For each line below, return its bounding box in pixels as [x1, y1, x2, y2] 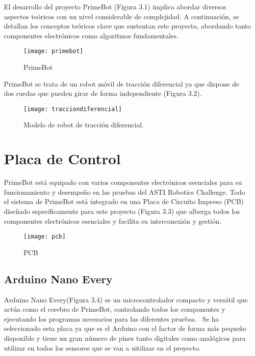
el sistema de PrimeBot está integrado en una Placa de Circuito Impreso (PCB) [4, 196, 244, 207]
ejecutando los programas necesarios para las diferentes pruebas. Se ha [4, 313, 219, 324]
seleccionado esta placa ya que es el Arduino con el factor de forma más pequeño [4, 323, 247, 333]
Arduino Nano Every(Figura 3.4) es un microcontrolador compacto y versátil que [4, 294, 248, 304]
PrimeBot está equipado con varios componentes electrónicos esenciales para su [4, 177, 242, 187]
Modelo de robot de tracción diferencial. [24, 119, 144, 130]
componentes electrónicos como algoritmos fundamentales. [4, 30, 178, 40]
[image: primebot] [24, 48, 83, 55]
